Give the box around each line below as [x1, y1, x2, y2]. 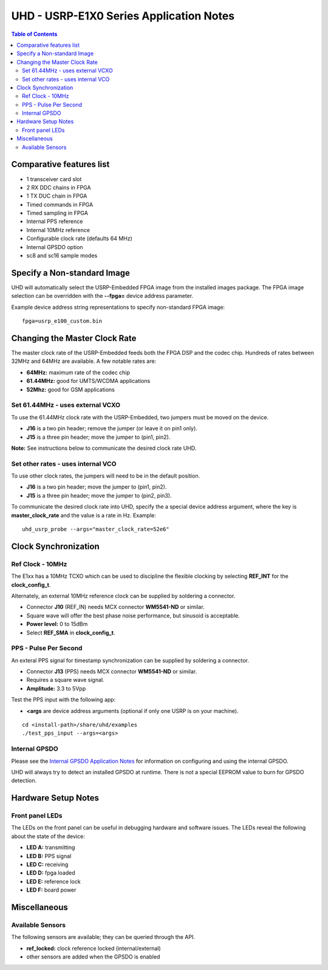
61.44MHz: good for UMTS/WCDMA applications [26, 377, 151, 385]
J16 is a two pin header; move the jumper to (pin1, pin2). [26, 483, 167, 490]
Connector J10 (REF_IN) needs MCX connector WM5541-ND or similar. [26, 604, 205, 611]
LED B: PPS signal [26, 852, 72, 859]
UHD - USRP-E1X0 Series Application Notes [11, 9, 235, 22]
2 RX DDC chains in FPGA [26, 184, 91, 191]
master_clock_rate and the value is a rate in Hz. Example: [11, 511, 156, 519]
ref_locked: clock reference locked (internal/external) [26, 944, 161, 952]
